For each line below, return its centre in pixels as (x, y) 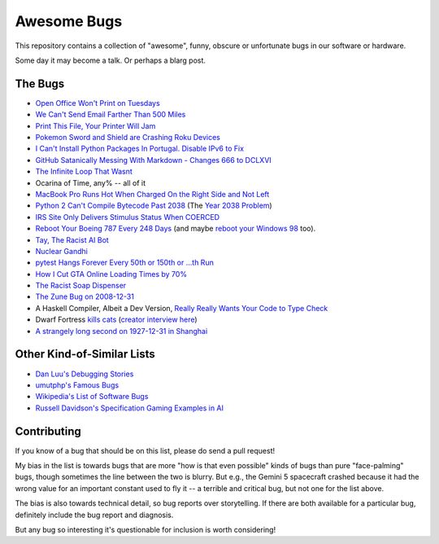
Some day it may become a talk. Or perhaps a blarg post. (111, 60)
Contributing (48, 431)
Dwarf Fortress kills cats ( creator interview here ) (117, 320)
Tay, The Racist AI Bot (72, 239)
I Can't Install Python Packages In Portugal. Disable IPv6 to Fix (139, 149)
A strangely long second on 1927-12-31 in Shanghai (122, 331)
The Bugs (40, 83)
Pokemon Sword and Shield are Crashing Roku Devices (128, 138)
